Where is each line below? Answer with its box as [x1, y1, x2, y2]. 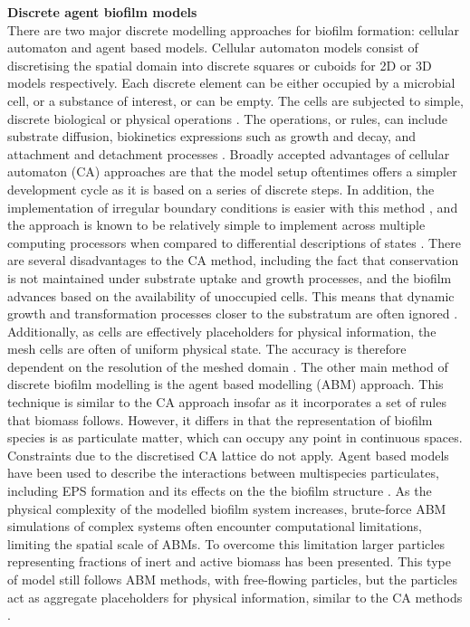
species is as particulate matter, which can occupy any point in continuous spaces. [7, 428, 463, 447]
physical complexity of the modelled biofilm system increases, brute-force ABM [7, 499, 446, 518]
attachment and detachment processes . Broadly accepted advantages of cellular [7, 144, 450, 163]
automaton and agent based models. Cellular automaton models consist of [7, 38, 418, 57]
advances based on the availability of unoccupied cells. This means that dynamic [7, 286, 455, 305]
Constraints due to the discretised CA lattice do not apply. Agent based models [7, 445, 449, 464]
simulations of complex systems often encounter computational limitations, [7, 517, 422, 536]
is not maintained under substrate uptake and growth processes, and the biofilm [7, 268, 452, 287]
